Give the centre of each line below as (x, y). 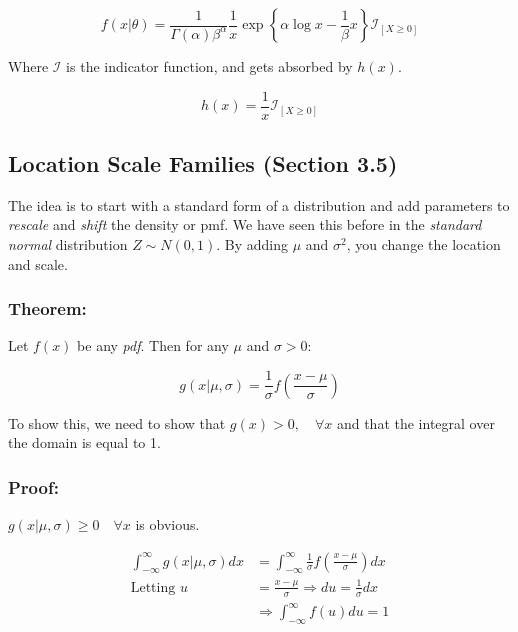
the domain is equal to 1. (84, 442)
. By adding (252, 244)
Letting (153, 587)
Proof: (33, 486)
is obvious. (167, 523)
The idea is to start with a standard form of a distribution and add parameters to (259, 204)
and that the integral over (415, 422)
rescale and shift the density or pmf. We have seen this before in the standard (245, 224)
